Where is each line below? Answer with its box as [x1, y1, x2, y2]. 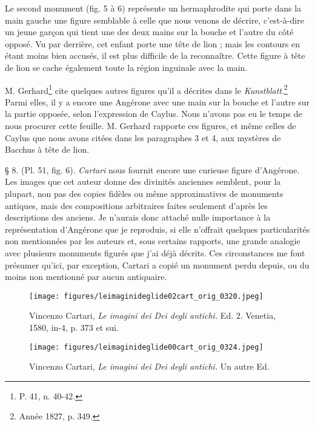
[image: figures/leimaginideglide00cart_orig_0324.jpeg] [29, 342, 264, 351]
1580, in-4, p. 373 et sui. [29, 321, 119, 333]
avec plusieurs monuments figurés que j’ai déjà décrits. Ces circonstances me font [5, 246, 305, 259]
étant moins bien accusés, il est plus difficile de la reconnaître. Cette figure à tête [5, 49, 305, 62]
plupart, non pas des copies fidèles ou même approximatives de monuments [5, 187, 283, 199]
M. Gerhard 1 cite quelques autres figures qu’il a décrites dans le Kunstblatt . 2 [5, 82, 288, 96]
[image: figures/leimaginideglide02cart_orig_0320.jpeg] [29, 291, 264, 301]
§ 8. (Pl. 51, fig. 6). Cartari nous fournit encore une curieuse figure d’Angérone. [5, 163, 300, 176]
